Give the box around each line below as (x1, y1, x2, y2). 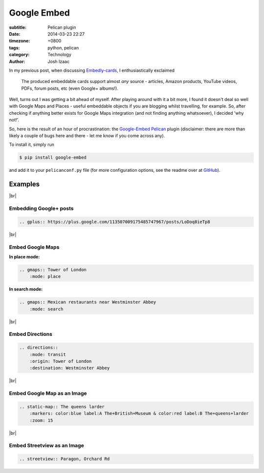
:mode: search (29, 306, 64, 312)
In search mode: (9, 286, 43, 292)
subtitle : (9, 24, 27, 30)
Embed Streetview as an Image (9, 442, 84, 449)
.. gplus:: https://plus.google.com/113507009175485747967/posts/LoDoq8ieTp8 (19, 219, 210, 225)
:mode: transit (29, 351, 66, 357)
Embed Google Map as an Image (9, 390, 87, 397)
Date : (9, 31, 21, 37)
